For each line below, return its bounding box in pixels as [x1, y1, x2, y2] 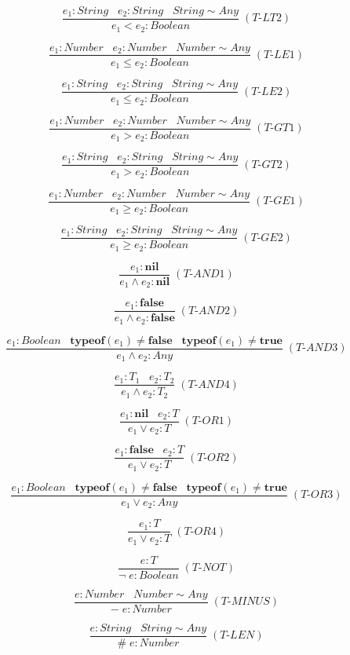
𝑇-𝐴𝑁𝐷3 [296, 342, 338, 354]
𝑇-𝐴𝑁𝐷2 [188, 305, 231, 317]
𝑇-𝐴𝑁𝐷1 [183, 269, 225, 280]
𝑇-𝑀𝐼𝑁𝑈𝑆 [221, 596, 270, 608]
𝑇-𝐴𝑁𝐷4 [188, 379, 230, 390]
